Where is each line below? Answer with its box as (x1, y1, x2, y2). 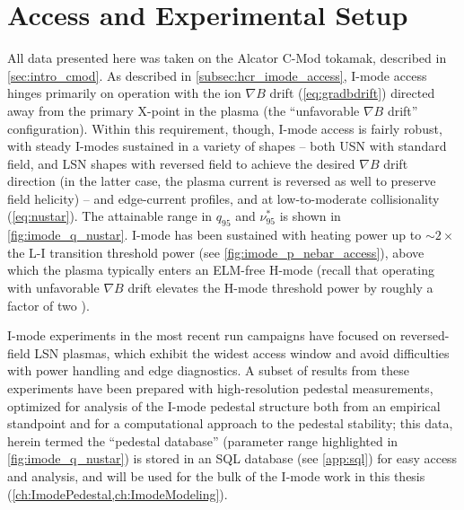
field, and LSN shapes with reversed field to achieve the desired (7, 154, 355, 172)
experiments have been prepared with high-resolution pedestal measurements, (7, 379, 433, 398)
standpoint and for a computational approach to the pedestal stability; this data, (7, 414, 453, 433)
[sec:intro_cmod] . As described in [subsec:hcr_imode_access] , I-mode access (7, 66, 427, 84)
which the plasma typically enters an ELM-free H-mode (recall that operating (7, 260, 434, 279)
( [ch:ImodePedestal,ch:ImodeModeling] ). (7, 484, 228, 503)
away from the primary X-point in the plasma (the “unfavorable (7, 101, 360, 119)
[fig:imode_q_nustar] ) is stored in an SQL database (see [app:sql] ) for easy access (7, 449, 458, 468)
